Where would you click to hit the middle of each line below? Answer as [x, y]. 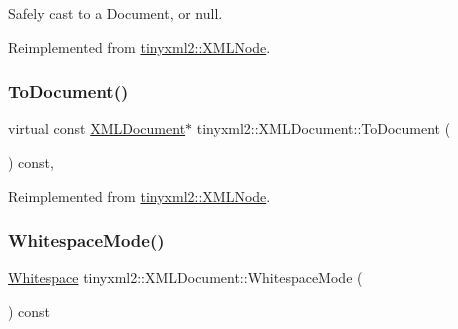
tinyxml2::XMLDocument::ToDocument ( [323, 128]
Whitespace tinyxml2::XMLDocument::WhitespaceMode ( [185, 277]
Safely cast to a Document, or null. [115, 13]
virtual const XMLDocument [97, 128]
